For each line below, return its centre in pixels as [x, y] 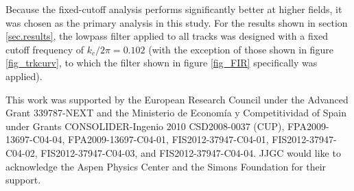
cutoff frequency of [45, 49]
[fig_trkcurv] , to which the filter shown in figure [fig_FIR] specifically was [162, 63]
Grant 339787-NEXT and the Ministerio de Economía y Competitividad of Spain [176, 113]
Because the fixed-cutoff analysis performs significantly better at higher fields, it [174, 9]
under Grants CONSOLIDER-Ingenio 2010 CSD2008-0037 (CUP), [145, 126]
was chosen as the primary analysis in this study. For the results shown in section [177, 22]
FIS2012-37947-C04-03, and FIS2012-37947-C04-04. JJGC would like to [191, 152]
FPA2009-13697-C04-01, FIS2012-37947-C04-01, [168, 139]
